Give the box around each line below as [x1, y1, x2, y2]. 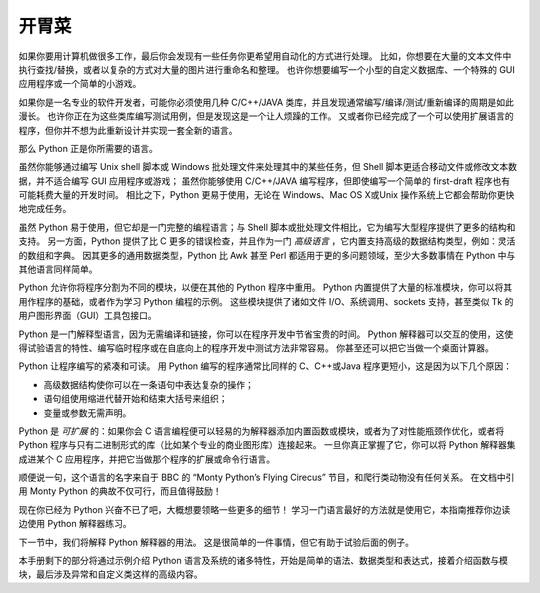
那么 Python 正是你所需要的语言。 [18, 142, 159, 154]
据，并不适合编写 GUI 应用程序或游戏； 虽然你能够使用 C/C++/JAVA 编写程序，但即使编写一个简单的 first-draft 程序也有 [18, 175, 511, 187]
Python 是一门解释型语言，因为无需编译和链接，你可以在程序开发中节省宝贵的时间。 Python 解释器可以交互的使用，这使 [18, 328, 514, 340]
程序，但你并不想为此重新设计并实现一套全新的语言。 [18, 124, 238, 136]
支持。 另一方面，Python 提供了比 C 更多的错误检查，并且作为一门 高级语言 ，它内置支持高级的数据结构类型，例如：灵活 [18, 235, 516, 247]
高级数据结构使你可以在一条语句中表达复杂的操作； [43, 378, 254, 390]
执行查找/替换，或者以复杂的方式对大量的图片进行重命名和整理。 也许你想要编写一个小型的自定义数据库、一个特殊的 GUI [18, 63, 515, 75]
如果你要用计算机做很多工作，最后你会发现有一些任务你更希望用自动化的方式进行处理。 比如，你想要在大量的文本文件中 [18, 50, 512, 62]
